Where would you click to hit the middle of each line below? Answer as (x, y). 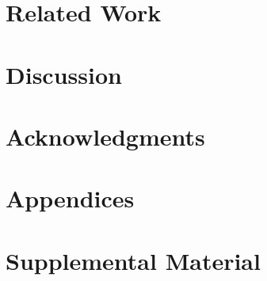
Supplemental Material (133, 260)
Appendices (70, 198)
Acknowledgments (105, 136)
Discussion (64, 74)
